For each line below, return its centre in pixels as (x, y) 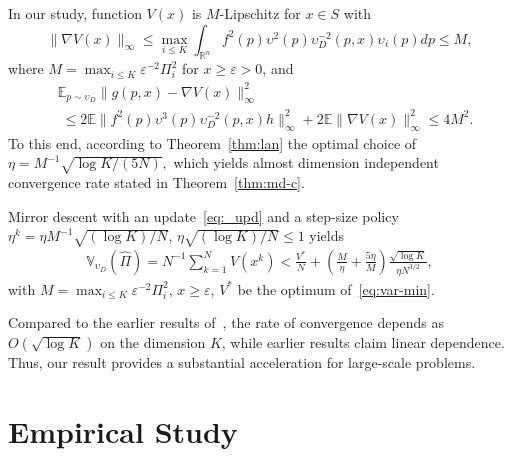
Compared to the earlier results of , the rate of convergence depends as (226, 322)
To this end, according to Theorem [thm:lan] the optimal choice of (212, 142)
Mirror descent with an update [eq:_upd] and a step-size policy (203, 215)
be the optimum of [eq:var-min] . (336, 288)
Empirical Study (123, 430)
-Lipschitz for (260, 13)
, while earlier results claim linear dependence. (363, 342)
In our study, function (75, 13)
